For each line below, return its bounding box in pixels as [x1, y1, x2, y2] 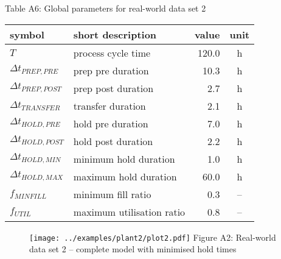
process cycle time [73, 45, 151, 60]
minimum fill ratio [73, 186, 151, 201]
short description [73, 27, 157, 41]
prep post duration [73, 80, 154, 95]
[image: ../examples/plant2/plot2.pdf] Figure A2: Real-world [29, 230, 276, 243]
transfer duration [73, 98, 146, 113]
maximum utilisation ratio [73, 204, 186, 219]
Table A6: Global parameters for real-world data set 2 [5, 2, 206, 14]
